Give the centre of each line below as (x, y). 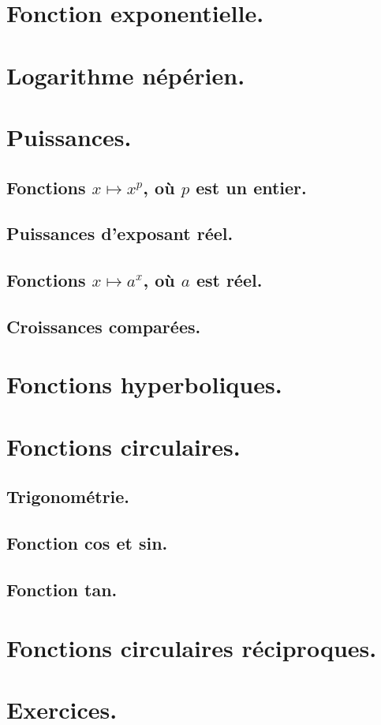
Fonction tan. (62, 589)
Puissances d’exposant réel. (120, 233)
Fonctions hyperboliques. (144, 384)
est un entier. (251, 187)
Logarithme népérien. (126, 75)
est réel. (229, 280)
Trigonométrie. (68, 496)
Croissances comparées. (104, 326)
